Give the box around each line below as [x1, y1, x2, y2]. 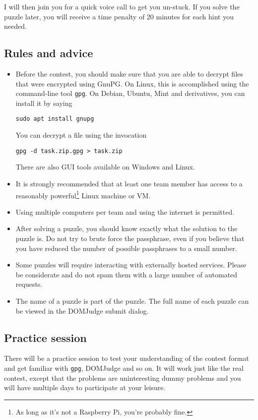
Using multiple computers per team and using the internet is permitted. [15, 206, 235, 217]
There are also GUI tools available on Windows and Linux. [15, 162, 195, 172]
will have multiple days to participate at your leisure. [4, 382, 166, 393]
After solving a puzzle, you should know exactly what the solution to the [15, 223, 238, 234]
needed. [4, 21, 27, 31]
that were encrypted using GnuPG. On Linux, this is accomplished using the [15, 78, 249, 88]
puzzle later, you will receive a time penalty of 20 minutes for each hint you [4, 11, 234, 21]
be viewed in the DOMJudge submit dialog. [15, 305, 149, 316]
